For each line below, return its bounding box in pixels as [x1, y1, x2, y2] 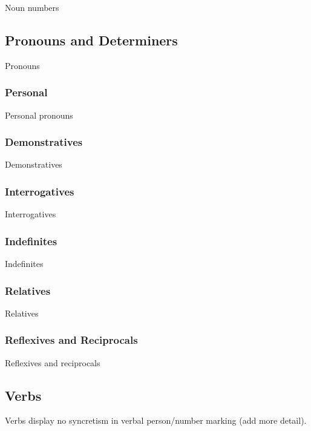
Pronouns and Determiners [5, 30, 178, 49]
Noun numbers [5, 1, 59, 13]
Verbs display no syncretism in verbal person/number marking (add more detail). [5, 414, 307, 427]
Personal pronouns [5, 108, 73, 121]
